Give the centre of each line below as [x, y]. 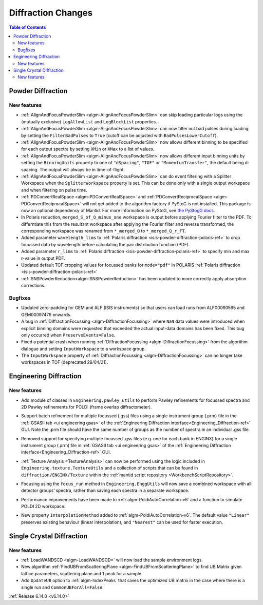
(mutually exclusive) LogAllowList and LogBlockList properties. [89, 121]
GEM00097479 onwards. [46, 314]
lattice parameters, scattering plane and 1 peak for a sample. [82, 573]
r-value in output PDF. [43, 258]
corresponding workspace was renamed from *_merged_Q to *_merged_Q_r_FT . [103, 231]
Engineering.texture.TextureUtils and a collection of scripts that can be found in [110, 468]
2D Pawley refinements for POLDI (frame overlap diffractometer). [86, 407]
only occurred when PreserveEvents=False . [68, 335]
